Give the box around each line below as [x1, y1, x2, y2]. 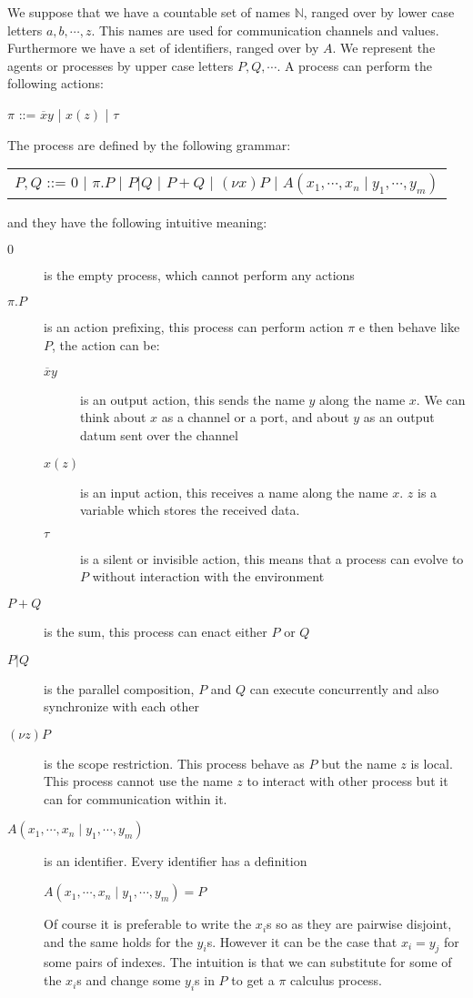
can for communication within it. [44, 789, 227, 808]
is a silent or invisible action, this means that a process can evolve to [80, 549, 464, 568]
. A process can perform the [277, 55, 432, 75]
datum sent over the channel [80, 425, 238, 444]
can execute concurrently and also [249, 679, 439, 698]
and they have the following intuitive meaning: [7, 213, 267, 232]
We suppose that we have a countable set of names [7, 3, 290, 21]
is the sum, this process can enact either [44, 621, 267, 640]
